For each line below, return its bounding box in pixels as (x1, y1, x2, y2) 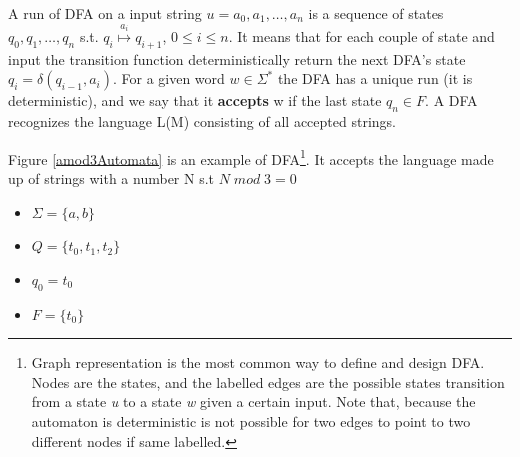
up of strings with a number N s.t (8, 168, 215, 189)
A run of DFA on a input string (8, 3, 202, 23)
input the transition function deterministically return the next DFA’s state (8, 48, 466, 69)
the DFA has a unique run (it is (277, 68, 473, 89)
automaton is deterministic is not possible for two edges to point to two (31, 411, 471, 432)
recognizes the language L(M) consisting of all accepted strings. (8, 111, 396, 132)
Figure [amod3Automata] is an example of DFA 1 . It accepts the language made (8, 145, 494, 169)
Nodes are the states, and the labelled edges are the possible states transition (31, 371, 505, 392)
